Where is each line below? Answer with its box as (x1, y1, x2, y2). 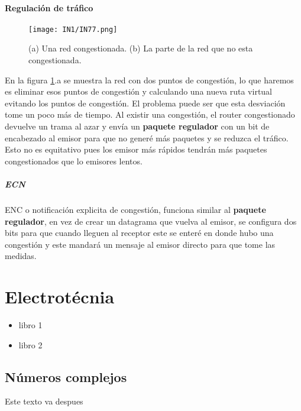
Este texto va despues (5, 395, 83, 407)
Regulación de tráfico (5, 1, 93, 14)
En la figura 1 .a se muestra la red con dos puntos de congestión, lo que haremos (5, 73, 294, 86)
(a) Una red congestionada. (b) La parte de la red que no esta (28, 42, 253, 54)
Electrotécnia (5, 284, 115, 309)
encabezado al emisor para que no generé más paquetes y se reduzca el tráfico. (5, 131, 289, 144)
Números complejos (5, 367, 127, 386)
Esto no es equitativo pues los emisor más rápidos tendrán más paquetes (5, 143, 267, 156)
